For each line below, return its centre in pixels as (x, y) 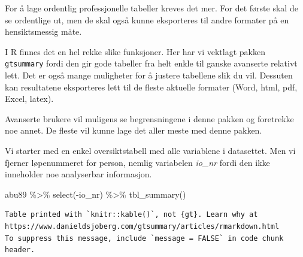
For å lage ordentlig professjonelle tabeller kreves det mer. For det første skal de (151, 8)
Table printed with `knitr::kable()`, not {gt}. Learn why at (131, 215)
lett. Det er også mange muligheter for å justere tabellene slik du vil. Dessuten (149, 75)
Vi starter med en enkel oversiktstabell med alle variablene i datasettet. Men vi (150, 150)
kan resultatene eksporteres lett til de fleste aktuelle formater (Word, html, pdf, (151, 87)
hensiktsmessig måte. (43, 31)
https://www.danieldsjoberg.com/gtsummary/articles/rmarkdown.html (142, 226)
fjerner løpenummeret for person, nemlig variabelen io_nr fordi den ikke (137, 162)
